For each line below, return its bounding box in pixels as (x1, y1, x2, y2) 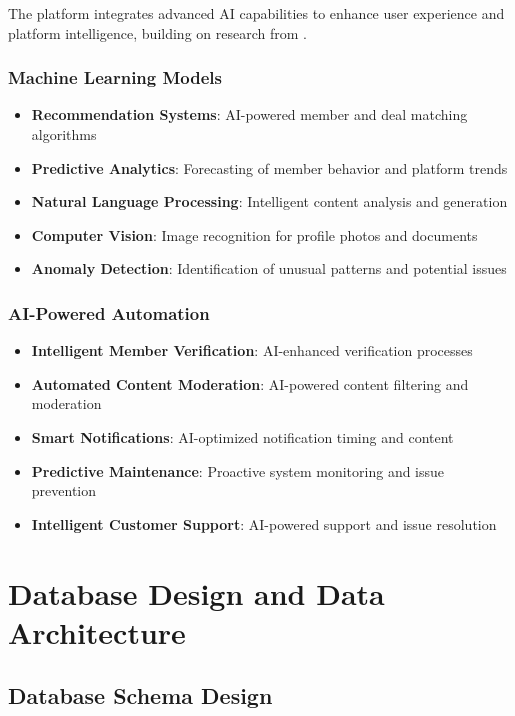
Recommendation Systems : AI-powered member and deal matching (31, 104, 468, 125)
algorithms (31, 124, 97, 144)
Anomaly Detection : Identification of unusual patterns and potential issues (31, 258, 507, 279)
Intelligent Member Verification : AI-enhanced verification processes (31, 340, 473, 361)
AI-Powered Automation (8, 300, 210, 325)
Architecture (8, 611, 186, 652)
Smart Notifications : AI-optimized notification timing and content (31, 426, 454, 447)
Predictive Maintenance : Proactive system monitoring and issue (31, 460, 445, 481)
